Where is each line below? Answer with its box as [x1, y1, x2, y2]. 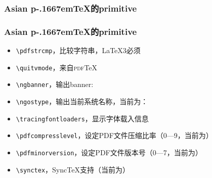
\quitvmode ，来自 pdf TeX [16, 62, 98, 72]
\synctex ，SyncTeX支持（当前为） [16, 164, 130, 174]
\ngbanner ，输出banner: [16, 79, 94, 90]
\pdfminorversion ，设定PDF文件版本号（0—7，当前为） [16, 147, 202, 157]
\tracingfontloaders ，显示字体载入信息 [16, 113, 149, 123]
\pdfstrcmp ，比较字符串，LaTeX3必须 [16, 45, 141, 56]
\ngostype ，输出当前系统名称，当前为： [16, 96, 148, 107]
